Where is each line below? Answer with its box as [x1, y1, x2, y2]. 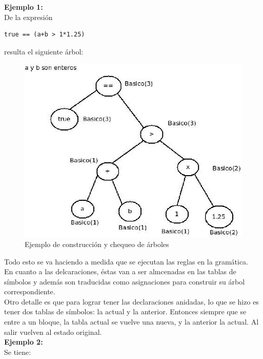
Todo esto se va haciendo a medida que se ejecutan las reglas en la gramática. [4, 256, 248, 267]
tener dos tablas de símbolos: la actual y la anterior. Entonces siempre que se [4, 306, 247, 317]
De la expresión [4, 11, 53, 22]
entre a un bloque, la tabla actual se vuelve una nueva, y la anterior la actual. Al [4, 316, 259, 327]
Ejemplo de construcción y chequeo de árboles [25, 238, 169, 249]
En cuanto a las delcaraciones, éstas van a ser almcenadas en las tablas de [4, 266, 236, 277]
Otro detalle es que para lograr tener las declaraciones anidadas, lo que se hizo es [4, 296, 259, 307]
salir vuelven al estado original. [4, 326, 102, 337]
